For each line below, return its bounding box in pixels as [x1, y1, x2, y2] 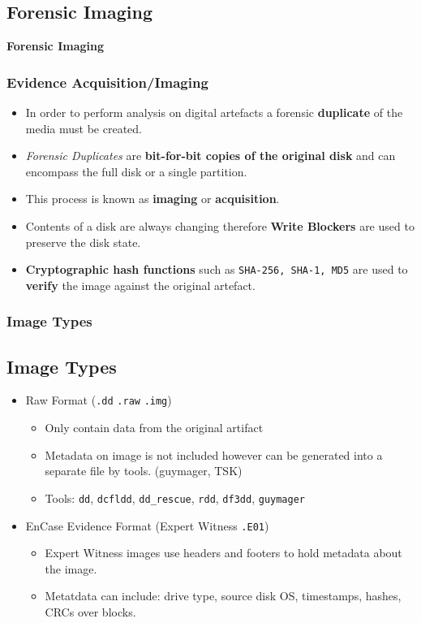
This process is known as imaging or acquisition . [25, 190, 280, 207]
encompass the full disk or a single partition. [25, 162, 247, 180]
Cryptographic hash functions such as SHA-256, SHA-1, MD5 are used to [25, 261, 408, 278]
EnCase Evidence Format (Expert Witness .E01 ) [25, 517, 269, 534]
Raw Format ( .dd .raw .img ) [25, 392, 172, 409]
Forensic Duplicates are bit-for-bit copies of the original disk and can [25, 147, 396, 164]
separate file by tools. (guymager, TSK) [45, 462, 243, 479]
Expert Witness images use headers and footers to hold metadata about [45, 544, 402, 561]
